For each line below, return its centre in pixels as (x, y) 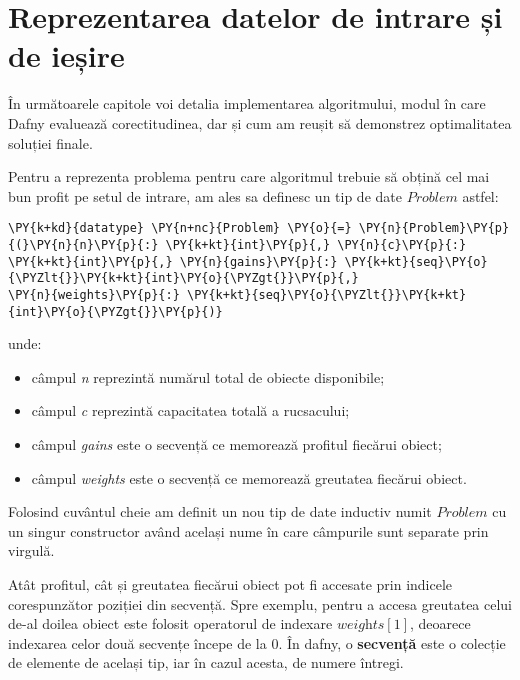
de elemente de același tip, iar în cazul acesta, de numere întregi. (206, 662)
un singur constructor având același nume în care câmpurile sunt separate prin (248, 530)
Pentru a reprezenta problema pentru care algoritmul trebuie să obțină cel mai (249, 176)
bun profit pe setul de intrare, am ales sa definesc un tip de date (205, 195)
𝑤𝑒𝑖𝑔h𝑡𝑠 (360, 625)
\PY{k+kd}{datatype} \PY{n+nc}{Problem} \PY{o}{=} (180, 228)
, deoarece (440, 623)
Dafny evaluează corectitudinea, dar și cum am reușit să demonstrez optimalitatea (260, 122)
